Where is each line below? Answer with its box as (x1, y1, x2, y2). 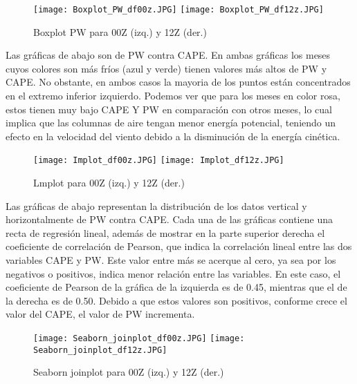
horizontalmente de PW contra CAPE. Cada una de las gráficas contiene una (6, 212, 333, 227)
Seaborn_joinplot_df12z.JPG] (33, 345, 167, 355)
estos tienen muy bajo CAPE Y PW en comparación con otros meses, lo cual (6, 102, 332, 116)
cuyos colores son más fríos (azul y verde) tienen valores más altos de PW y (6, 61, 327, 75)
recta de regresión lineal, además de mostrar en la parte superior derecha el (6, 225, 325, 240)
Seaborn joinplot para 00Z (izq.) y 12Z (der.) (33, 365, 224, 379)
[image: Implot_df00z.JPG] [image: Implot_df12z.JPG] (33, 155, 284, 166)
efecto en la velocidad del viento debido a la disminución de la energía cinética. (6, 128, 340, 143)
